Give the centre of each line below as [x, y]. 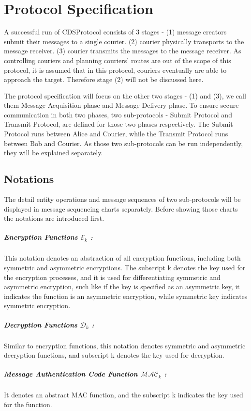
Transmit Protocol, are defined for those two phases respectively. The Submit [118, 124]
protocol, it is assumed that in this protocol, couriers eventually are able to [115, 70]
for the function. [28, 404]
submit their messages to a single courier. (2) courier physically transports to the [124, 41]
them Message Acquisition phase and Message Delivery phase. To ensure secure [121, 105]
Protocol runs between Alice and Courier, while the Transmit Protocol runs [116, 134]
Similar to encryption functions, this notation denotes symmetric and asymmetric [125, 345]
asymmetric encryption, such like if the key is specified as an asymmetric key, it [122, 287]
